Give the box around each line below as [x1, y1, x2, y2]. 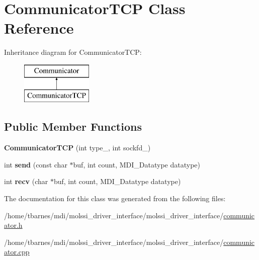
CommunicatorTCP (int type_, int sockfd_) [4, 142, 151, 153]
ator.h [4, 220, 23, 230]
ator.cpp [4, 246, 30, 257]
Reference [4, 18, 74, 38]
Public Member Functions [4, 119, 142, 134]
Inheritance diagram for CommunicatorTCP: [4, 47, 142, 57]
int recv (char [4, 176, 48, 187]
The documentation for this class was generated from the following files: [4, 193, 226, 204]
